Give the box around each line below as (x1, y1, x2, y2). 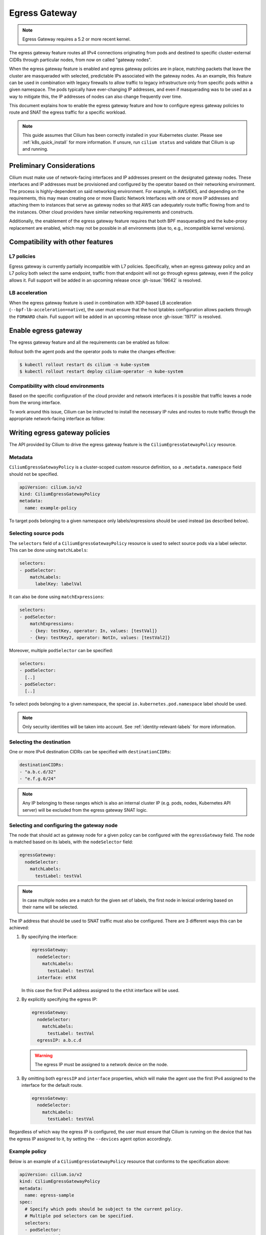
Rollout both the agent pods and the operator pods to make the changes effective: (9, 348, 176, 354)
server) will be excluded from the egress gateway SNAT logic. (22, 807, 148, 813)
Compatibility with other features (9, 238, 113, 247)
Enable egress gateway (9, 327, 82, 335)
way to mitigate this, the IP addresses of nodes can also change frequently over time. (9, 93, 182, 99)
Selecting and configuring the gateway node (9, 822, 118, 828)
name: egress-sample (25, 1192, 74, 1198)
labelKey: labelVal (35, 581, 82, 587)
